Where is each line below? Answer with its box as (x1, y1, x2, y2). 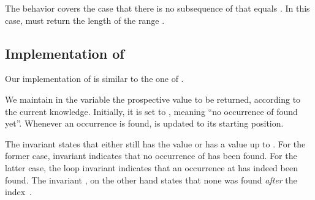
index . (5, 185, 32, 198)
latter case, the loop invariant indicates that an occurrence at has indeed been (5, 161, 298, 174)
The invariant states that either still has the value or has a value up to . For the (5, 137, 306, 150)
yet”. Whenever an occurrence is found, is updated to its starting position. (5, 117, 284, 130)
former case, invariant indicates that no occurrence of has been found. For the (5, 149, 297, 162)
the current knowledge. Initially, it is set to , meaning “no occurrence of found (5, 105, 298, 117)
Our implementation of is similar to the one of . (5, 72, 184, 85)
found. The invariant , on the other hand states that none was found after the (5, 173, 297, 186)
